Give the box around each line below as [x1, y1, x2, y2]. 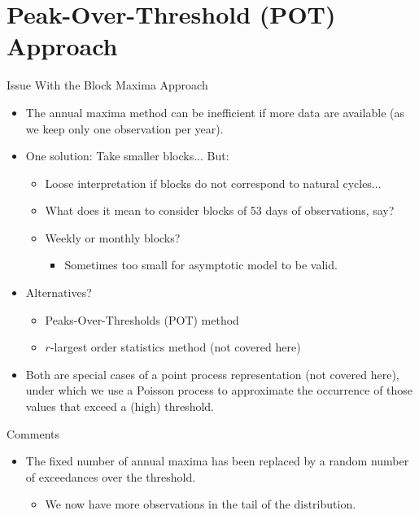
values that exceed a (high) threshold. [25, 398, 214, 415]
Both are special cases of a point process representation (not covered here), [25, 365, 399, 382]
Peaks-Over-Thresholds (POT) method [45, 311, 239, 328]
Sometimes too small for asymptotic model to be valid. [64, 256, 338, 273]
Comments [7, 425, 60, 442]
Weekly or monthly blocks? [45, 229, 181, 246]
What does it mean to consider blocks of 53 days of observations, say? [45, 202, 395, 219]
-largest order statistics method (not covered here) [50, 338, 301, 356]
